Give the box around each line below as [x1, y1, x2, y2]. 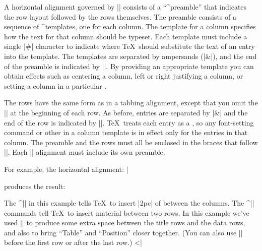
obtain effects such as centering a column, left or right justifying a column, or [4, 71, 243, 81]
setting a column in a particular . [4, 80, 107, 91]
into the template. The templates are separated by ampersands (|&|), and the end [4, 50, 257, 61]
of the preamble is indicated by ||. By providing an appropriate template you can [4, 60, 254, 71]
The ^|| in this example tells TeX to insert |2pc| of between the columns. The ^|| [4, 198, 254, 208]
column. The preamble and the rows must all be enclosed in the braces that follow [4, 137, 258, 147]
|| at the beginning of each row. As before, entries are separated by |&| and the [4, 107, 248, 117]
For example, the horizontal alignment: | [4, 163, 128, 174]
